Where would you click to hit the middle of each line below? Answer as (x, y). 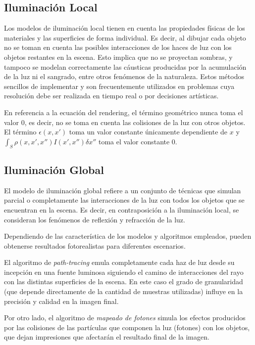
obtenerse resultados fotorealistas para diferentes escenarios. (95, 245)
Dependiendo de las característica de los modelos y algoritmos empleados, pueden (128, 236)
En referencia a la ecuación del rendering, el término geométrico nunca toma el (124, 112)
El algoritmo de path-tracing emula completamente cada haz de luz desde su (119, 262)
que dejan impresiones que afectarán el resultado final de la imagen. (107, 337)
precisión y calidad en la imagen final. (61, 301)
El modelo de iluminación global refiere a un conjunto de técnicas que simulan (123, 190)
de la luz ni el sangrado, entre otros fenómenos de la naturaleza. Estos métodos (124, 76)
